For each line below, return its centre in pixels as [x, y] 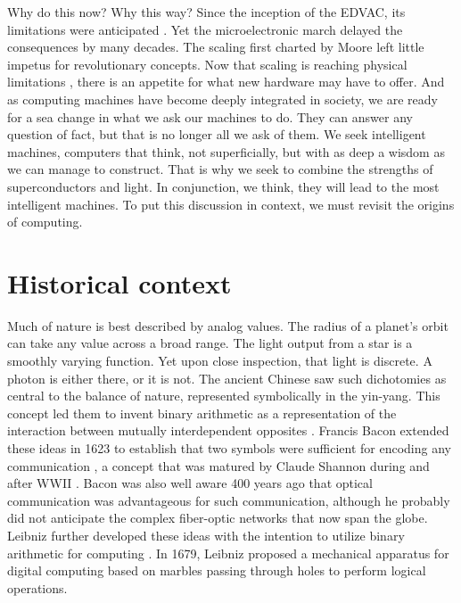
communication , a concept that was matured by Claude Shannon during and [218, 465]
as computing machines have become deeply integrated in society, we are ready [222, 99]
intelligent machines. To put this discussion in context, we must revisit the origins [231, 204]
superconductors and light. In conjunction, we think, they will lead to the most [223, 186]
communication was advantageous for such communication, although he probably [229, 500]
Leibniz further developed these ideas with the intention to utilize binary [206, 535]
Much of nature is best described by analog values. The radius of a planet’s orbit [228, 325]
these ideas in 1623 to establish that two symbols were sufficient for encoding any [229, 448]
